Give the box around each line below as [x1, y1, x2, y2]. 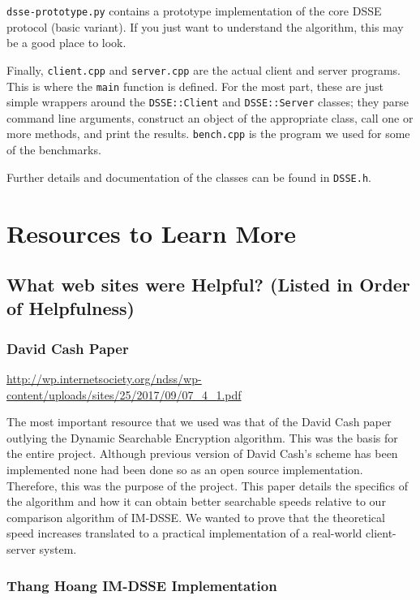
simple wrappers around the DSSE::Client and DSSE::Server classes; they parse [6, 93, 409, 110]
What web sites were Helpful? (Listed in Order [6, 272, 410, 297]
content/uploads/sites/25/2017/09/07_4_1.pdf [6, 386, 242, 403]
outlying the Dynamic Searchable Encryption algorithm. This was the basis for [6, 429, 398, 446]
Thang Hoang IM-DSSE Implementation [6, 575, 277, 595]
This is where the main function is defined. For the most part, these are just [6, 77, 384, 94]
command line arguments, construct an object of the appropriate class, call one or [6, 109, 414, 126]
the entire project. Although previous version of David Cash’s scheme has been [6, 445, 398, 462]
